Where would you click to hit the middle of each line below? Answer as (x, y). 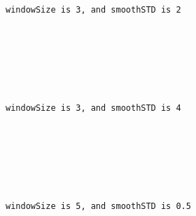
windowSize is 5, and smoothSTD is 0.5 (98, 206)
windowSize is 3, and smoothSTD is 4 (93, 108)
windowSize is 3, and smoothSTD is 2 (93, 9)
